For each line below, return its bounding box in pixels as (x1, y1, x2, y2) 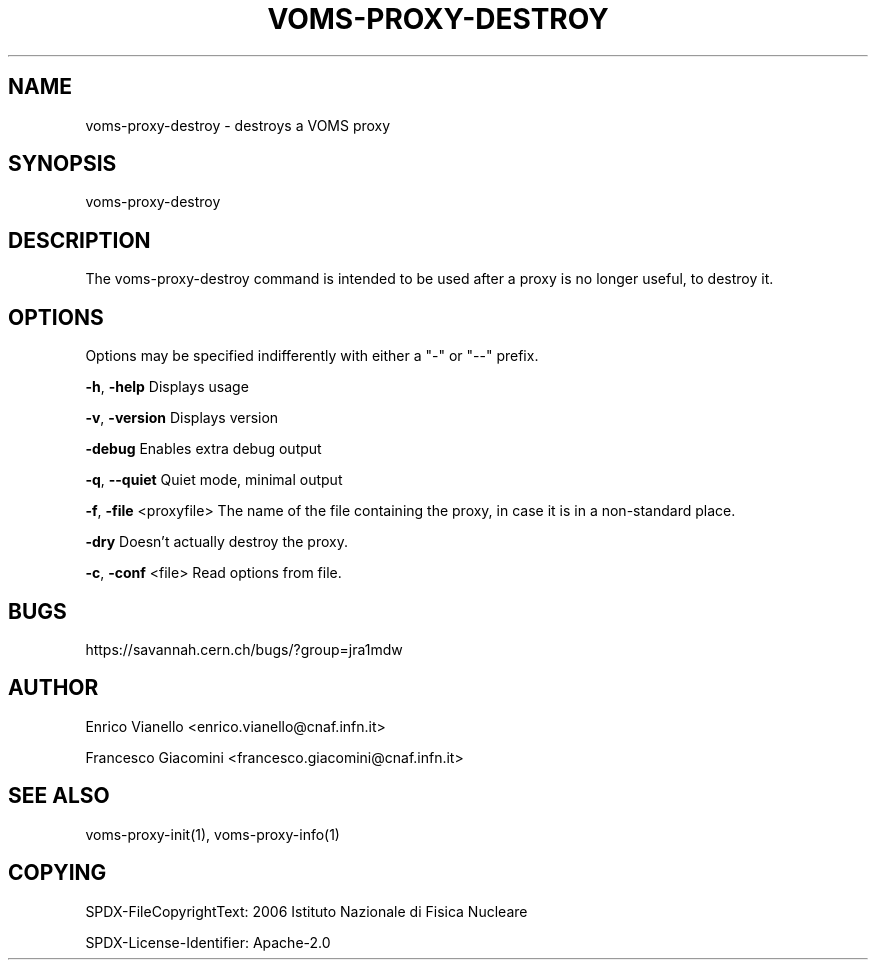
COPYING (8, 860, 107, 886)
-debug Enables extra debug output (85, 440, 322, 458)
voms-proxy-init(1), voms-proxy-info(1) (85, 825, 340, 843)
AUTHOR (8, 675, 99, 701)
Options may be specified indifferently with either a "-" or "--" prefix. (85, 347, 539, 365)
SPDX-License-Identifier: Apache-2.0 (85, 933, 331, 951)
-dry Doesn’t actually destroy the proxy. (85, 533, 348, 551)
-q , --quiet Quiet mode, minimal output (85, 471, 343, 489)
